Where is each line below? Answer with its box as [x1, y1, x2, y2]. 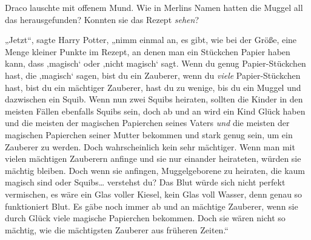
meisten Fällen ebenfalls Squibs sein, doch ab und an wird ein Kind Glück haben [5, 104, 306, 117]
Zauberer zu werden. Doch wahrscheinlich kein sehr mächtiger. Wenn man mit [5, 140, 295, 153]
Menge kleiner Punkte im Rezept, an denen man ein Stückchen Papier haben [5, 45, 290, 58]
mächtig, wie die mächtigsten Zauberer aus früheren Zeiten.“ [5, 223, 229, 236]
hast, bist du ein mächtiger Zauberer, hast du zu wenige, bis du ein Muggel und [5, 81, 301, 93]
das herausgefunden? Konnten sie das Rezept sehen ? [5, 13, 199, 25]
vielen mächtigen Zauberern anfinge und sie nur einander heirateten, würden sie [5, 152, 301, 165]
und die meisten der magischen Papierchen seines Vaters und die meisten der [5, 116, 290, 129]
